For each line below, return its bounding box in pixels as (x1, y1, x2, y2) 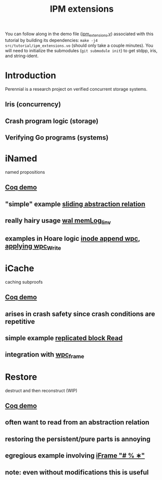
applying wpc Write (5, 242, 61, 251)
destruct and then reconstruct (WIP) (5, 387, 78, 394)
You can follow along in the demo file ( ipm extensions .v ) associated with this (5, 31, 154, 38)
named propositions (5, 169, 45, 175)
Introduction (5, 70, 56, 81)
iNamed (5, 153, 37, 164)
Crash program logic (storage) (5, 117, 99, 125)
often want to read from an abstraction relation (5, 418, 150, 427)
